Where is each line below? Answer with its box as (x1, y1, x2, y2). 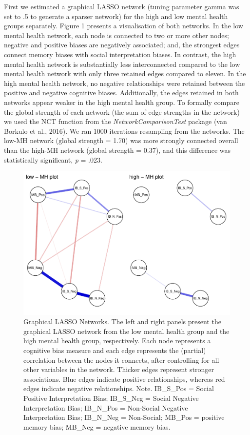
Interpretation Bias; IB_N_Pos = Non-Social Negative (23, 402, 188, 413)
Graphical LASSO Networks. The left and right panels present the (23, 316, 221, 327)
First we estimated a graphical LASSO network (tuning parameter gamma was (4, 1, 239, 11)
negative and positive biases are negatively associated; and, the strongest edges (4, 40, 240, 50)
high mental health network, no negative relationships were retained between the (4, 78, 245, 88)
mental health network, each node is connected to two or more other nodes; (4, 30, 229, 40)
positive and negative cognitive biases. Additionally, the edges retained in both (4, 87, 239, 98)
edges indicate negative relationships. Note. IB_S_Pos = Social (23, 383, 214, 394)
